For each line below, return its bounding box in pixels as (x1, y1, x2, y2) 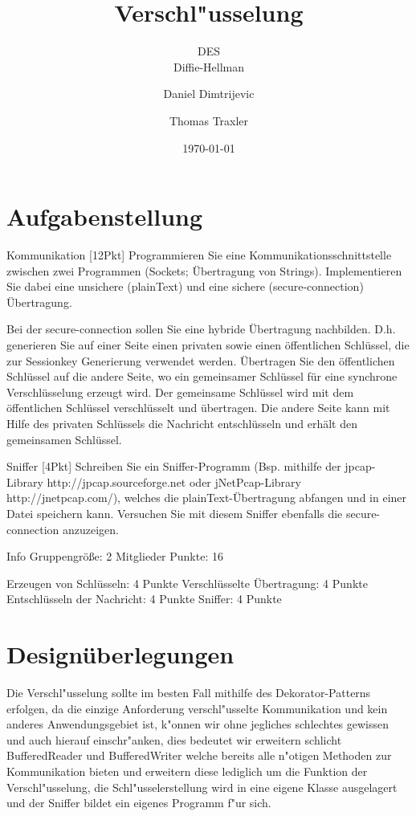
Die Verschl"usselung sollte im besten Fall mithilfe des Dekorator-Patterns (6, 684, 371, 701)
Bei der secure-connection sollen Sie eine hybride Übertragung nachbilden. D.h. (6, 320, 396, 337)
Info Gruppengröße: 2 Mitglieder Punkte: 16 (6, 548, 223, 565)
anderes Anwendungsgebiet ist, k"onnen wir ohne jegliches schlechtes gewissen (6, 716, 389, 732)
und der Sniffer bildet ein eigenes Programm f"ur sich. (6, 794, 271, 811)
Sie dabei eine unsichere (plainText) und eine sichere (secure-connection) (6, 278, 364, 295)
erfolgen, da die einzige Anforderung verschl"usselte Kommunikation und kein (6, 700, 388, 716)
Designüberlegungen (6, 638, 235, 671)
